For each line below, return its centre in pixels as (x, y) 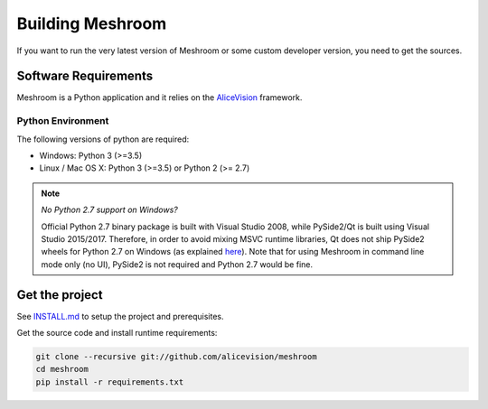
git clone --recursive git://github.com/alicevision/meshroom (176, 357)
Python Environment (63, 121)
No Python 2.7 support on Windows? (109, 210)
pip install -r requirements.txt (110, 382)
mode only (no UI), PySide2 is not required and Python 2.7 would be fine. (177, 264)
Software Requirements (85, 76)
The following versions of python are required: (103, 139)
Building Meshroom (92, 23)
